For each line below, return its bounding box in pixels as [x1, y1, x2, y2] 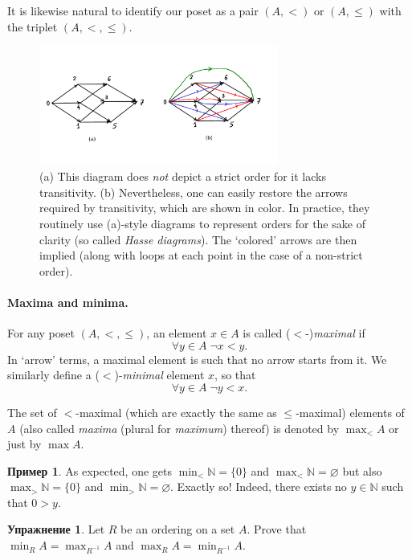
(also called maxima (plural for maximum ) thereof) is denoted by [19, 419, 340, 436]
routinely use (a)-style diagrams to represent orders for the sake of [39, 215, 365, 231]
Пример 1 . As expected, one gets [7, 462, 172, 479]
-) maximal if [305, 325, 365, 341]
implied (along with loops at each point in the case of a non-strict [39, 247, 363, 264]
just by [7, 435, 42, 452]
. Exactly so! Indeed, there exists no [170, 478, 347, 495]
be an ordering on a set [120, 521, 235, 538]
